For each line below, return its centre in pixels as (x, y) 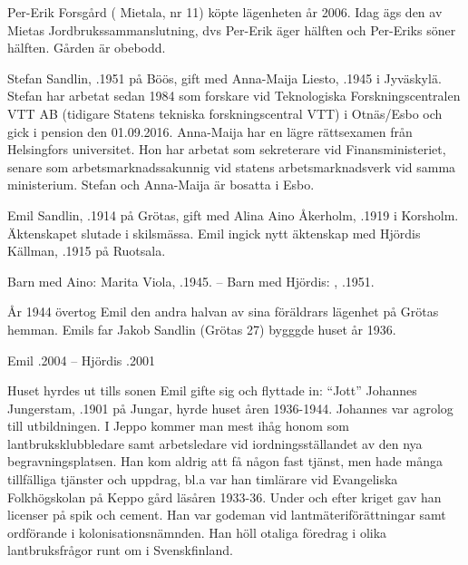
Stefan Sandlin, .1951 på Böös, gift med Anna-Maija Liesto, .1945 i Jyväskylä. (224, 78)
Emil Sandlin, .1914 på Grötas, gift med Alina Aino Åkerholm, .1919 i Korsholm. (233, 214)
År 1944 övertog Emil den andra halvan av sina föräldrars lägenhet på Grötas (223, 312)
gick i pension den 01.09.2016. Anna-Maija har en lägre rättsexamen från (210, 131)
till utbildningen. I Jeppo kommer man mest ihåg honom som (178, 426)
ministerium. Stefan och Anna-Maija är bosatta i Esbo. (161, 185)
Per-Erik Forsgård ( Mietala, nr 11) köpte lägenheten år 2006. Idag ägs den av (225, 12)
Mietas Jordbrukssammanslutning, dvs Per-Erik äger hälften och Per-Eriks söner (232, 29)
